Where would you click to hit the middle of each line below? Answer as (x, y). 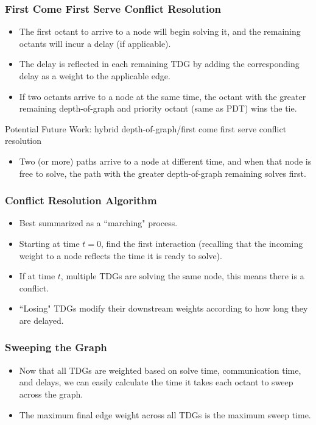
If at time (37, 276)
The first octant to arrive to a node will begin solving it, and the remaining (160, 31)
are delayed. (41, 320)
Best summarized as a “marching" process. (98, 223)
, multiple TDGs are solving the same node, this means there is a (182, 276)
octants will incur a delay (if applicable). (95, 43)
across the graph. (51, 394)
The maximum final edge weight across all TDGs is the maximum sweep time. (165, 414)
